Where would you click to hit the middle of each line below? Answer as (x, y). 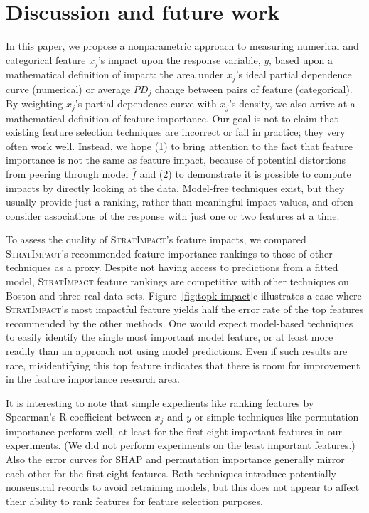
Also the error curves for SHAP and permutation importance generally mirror (175, 459)
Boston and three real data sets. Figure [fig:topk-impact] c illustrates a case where (184, 295)
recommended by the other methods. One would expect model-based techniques (180, 323)
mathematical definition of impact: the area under (115, 74)
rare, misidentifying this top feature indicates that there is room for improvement (183, 365)
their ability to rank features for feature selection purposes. (134, 501)
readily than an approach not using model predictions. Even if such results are (177, 351)
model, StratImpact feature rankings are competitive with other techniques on (177, 281)
